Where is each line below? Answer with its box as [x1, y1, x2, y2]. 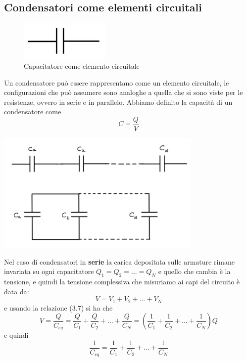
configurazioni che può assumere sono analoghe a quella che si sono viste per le [4, 87, 243, 97]
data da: [4, 286, 29, 296]
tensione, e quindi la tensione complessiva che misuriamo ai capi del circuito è [4, 276, 240, 286]
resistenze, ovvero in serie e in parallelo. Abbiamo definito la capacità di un [4, 96, 233, 107]
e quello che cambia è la [158, 266, 231, 276]
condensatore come [4, 106, 61, 117]
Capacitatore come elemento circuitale [24, 61, 140, 71]
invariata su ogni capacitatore [4, 266, 94, 276]
